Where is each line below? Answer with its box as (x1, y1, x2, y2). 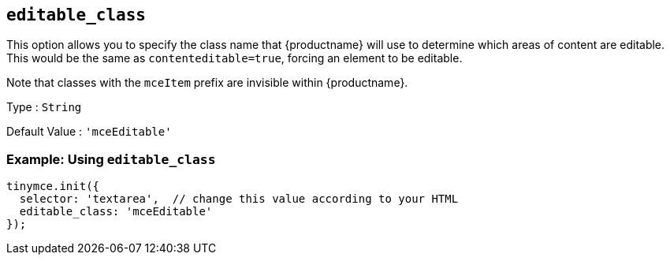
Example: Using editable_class (6, 151, 216, 167)
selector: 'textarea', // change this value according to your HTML (19, 192, 459, 206)
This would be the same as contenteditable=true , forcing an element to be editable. (6, 51, 463, 65)
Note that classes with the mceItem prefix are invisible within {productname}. (6, 76, 408, 90)
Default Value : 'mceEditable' (6, 125, 172, 139)
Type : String (6, 100, 82, 114)
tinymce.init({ (6, 180, 100, 193)
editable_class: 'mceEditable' (19, 205, 213, 218)
